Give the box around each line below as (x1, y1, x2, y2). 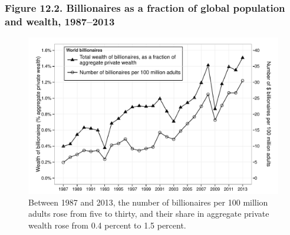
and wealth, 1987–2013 (5, 14, 115, 28)
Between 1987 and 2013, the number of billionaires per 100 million (28, 196, 268, 208)
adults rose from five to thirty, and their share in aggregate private (28, 207, 269, 220)
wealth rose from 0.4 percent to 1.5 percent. (28, 219, 186, 231)
